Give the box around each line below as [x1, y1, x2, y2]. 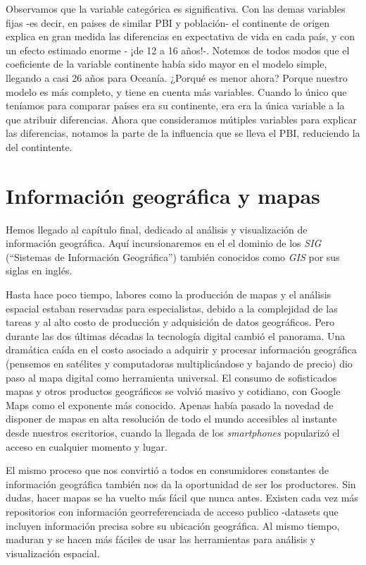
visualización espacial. [6, 545, 100, 560]
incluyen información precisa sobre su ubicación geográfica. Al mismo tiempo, [6, 518, 340, 533]
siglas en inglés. [6, 263, 72, 278]
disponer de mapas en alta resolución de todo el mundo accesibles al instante [6, 411, 337, 426]
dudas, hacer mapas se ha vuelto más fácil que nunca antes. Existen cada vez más [6, 490, 358, 505]
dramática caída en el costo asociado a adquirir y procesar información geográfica [6, 342, 357, 357]
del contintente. [6, 139, 72, 154]
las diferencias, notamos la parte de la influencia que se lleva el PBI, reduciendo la [6, 126, 360, 140]
